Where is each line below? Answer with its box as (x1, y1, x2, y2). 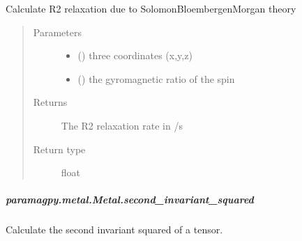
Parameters (33, 24, 82, 39)
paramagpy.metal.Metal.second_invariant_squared (6, 192, 254, 207)
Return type (33, 141, 86, 156)
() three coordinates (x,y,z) (77, 48, 192, 63)
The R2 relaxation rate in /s (61, 118, 183, 132)
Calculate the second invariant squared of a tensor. (6, 222, 223, 237)
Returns (33, 95, 68, 109)
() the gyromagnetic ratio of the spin (77, 71, 235, 86)
